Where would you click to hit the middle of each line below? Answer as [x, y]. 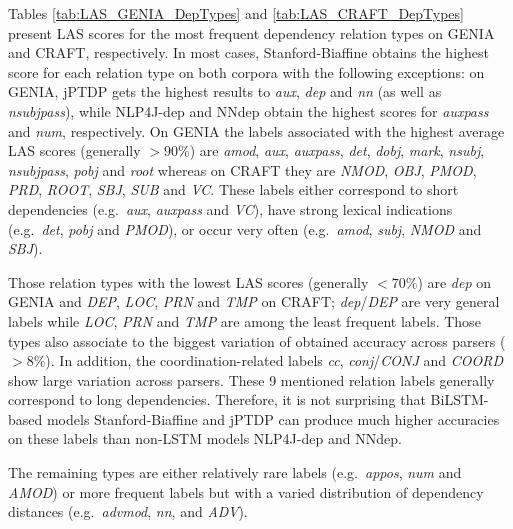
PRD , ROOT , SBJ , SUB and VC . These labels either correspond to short [233, 189]
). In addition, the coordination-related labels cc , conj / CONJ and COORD [274, 360]
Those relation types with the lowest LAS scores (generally [188, 281]
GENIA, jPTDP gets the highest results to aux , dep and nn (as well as [225, 91]
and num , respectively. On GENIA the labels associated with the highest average [256, 130]
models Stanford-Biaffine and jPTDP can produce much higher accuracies [273, 418]
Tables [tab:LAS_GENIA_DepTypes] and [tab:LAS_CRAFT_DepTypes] [236, 13]
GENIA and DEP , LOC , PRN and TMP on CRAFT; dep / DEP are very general [254, 301]
